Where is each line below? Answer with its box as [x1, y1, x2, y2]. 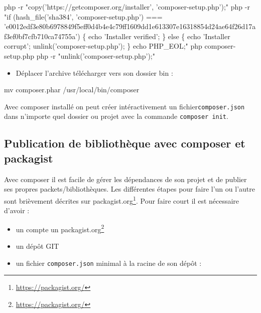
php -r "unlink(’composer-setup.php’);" [36, 50, 155, 61]
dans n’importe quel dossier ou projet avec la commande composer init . [4, 111, 228, 121]
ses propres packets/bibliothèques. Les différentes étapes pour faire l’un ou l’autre [4, 184, 255, 194]
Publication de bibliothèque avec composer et [4, 135, 245, 151]
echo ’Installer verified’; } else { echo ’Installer [88, 31, 230, 41]
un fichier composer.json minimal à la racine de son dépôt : [16, 257, 202, 268]
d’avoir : [4, 205, 30, 216]
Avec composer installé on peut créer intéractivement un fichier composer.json [4, 101, 245, 111]
